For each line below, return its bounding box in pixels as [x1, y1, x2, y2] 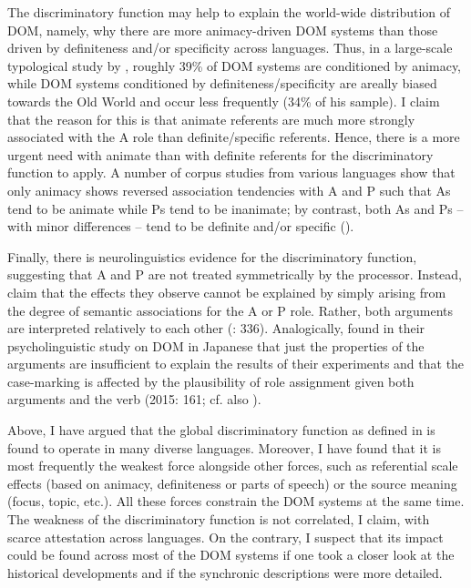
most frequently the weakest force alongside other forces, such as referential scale [7, 456, 458, 475]
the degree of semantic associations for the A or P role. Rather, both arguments [7, 300, 454, 319]
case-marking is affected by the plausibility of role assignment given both [7, 371, 415, 390]
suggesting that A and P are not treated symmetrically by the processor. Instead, [7, 265, 462, 284]
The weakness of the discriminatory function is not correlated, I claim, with [7, 510, 430, 529]
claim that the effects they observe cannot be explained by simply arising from [7, 282, 446, 301]
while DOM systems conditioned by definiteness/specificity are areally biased [7, 74, 437, 93]
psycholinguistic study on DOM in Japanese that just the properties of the [7, 336, 425, 355]
